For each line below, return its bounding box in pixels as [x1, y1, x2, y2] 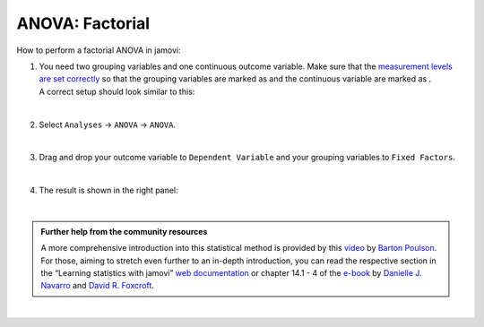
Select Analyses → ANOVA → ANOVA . [39, 119, 177, 130]
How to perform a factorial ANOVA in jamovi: [16, 45, 181, 56]
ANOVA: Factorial [16, 13, 151, 33]
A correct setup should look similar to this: [39, 86, 195, 97]
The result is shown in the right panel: [39, 185, 178, 196]
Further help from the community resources [40, 226, 208, 237]
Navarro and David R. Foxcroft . [40, 280, 154, 291]
